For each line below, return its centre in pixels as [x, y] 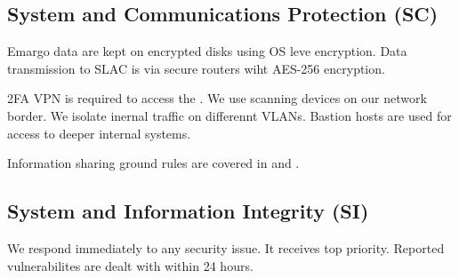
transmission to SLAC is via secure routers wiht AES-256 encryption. [196, 68]
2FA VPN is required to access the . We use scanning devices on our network [217, 98]
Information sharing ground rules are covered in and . [153, 163]
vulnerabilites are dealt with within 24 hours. [130, 265]
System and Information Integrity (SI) [188, 211]
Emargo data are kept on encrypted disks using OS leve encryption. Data [207, 51]
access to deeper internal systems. [99, 133]
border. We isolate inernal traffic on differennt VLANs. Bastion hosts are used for [229, 115]
